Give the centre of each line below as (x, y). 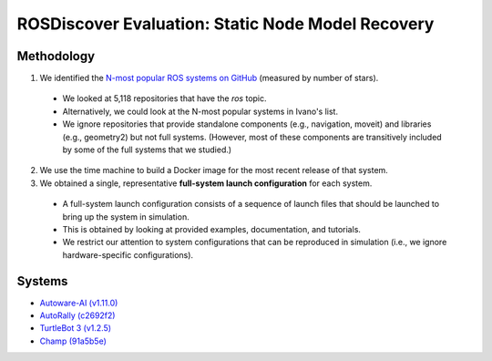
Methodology (56, 56)
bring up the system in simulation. (126, 217)
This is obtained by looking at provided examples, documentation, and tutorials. (212, 229)
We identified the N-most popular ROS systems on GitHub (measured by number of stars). (209, 78)
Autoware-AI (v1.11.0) (79, 303)
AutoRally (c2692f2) (77, 315)
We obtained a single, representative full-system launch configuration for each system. (206, 183)
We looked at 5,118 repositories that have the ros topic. (165, 98)
